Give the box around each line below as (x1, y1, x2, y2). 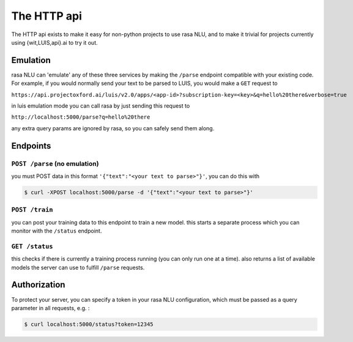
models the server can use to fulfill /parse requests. (11, 264, 145, 271)
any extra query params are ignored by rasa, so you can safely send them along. (11, 124, 215, 132)
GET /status (11, 242, 53, 250)
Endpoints (11, 141, 51, 151)
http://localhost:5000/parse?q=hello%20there (11, 114, 150, 121)
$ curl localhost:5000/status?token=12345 (24, 321, 154, 327)
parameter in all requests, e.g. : (11, 304, 90, 311)
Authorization (11, 280, 65, 290)
